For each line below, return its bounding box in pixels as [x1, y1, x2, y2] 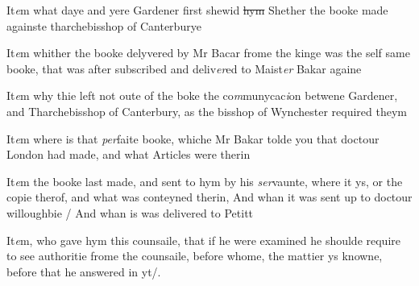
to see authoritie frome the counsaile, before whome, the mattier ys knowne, [6, 247, 383, 264]
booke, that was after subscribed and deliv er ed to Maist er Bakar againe [6, 60, 362, 77]
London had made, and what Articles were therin [6, 146, 251, 163]
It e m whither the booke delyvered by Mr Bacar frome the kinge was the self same [6, 44, 410, 61]
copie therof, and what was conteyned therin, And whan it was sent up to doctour [6, 189, 413, 205]
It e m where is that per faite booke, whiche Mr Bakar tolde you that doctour [6, 130, 380, 147]
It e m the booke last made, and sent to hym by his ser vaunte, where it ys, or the [6, 172, 403, 189]
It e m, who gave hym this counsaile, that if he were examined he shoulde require [6, 231, 400, 248]
